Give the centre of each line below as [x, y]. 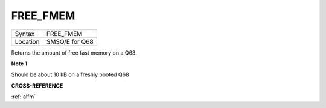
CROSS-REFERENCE [37, 85]
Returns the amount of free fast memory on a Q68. [74, 52]
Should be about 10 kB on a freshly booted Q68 [70, 74]
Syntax [25, 34]
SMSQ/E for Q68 [70, 41]
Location [27, 41]
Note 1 [19, 64]
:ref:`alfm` [24, 97]
